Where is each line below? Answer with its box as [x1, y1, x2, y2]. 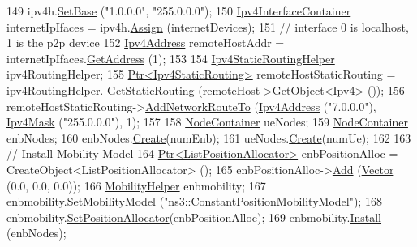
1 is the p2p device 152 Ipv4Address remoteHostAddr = [6, 34, 285, 51]
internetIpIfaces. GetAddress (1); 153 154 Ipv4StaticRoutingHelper [6, 49, 335, 66]
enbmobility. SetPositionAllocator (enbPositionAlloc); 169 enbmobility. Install [6, 208, 382, 225]
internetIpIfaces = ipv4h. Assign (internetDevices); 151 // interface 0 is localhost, [6, 18, 409, 35]
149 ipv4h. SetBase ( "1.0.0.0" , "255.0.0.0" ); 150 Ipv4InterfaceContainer [6, 2, 351, 19]
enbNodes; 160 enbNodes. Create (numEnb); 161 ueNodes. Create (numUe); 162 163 [6, 129, 411, 146]
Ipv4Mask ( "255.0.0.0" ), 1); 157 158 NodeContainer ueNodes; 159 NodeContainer [6, 113, 408, 130]
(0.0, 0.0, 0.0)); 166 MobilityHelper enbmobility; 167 [6, 177, 266, 194]
